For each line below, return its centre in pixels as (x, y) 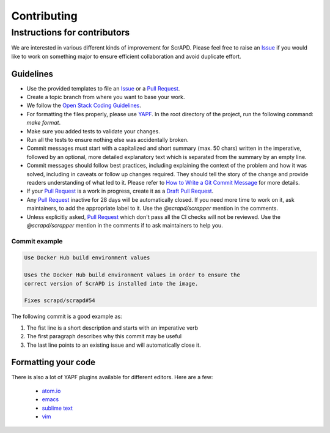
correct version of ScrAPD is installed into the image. (111, 283)
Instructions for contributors (71, 32)
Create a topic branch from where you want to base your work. (106, 97)
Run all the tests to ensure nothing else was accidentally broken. (108, 140)
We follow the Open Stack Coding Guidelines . (84, 105)
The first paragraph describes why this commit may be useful (104, 336)
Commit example (37, 241)
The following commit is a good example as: (67, 316)
